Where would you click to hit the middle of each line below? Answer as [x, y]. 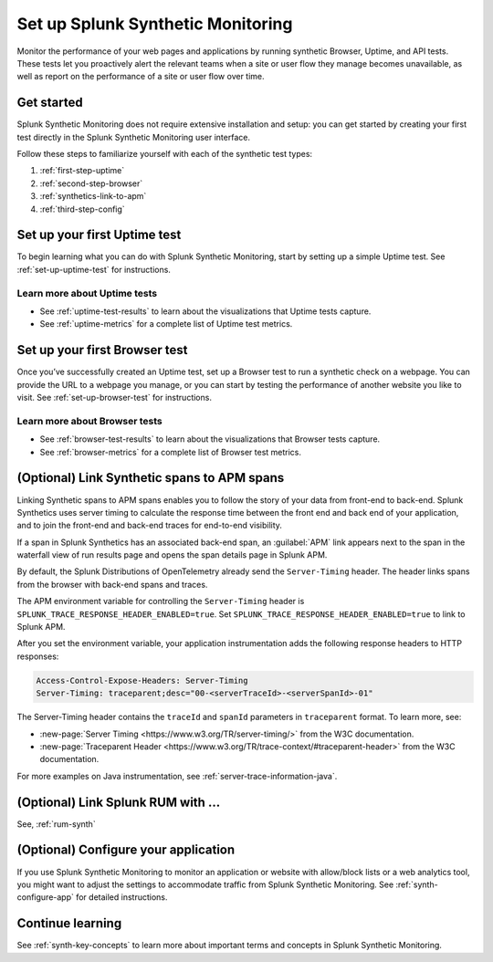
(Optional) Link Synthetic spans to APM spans [151, 478]
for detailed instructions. [122, 897]
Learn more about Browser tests [90, 421]
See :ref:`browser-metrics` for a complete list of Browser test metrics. [170, 452]
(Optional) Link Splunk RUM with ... [119, 802]
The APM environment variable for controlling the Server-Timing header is [161, 601]
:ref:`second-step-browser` [91, 183]
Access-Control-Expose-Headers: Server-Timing [142, 680]
